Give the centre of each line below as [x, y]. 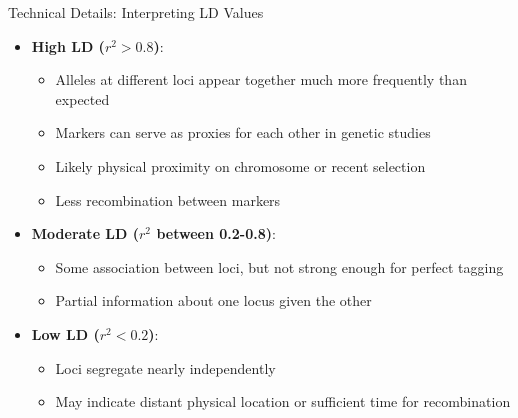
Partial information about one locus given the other [213, 300]
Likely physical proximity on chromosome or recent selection [240, 165]
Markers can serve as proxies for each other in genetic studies [243, 132]
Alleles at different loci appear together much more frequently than [261, 79]
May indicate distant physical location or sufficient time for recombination [283, 401]
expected [82, 98]
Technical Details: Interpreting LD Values [136, 12]
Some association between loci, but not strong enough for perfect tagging [279, 266]
